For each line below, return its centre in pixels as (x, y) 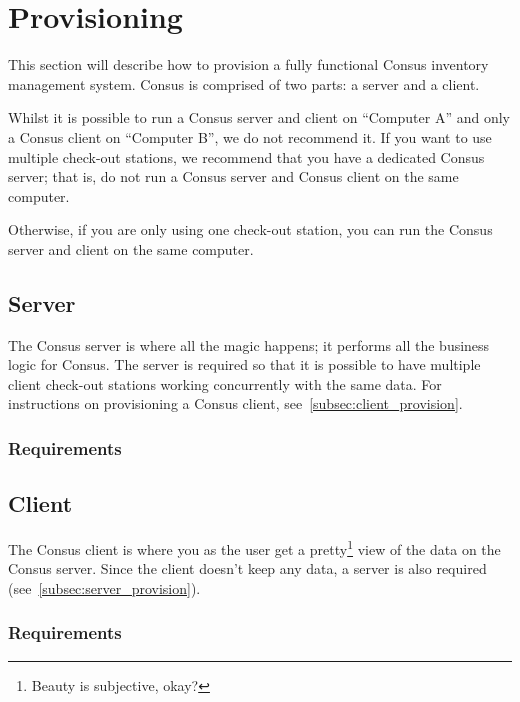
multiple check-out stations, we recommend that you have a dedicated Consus (246, 156)
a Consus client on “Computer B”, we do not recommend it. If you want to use (250, 136)
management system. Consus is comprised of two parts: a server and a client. (244, 83)
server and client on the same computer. (131, 248)
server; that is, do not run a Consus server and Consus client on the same (233, 176)
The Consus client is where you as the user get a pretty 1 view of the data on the (254, 547)
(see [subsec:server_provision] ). (104, 587)
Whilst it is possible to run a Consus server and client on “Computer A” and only (259, 117)
